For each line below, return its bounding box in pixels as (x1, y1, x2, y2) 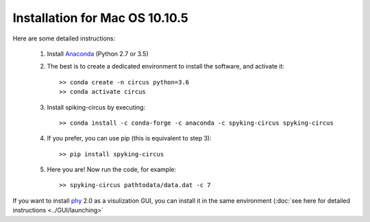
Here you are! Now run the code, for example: (47, 165, 176, 174)
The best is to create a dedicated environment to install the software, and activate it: (47, 62, 284, 71)
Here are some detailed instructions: (12, 34, 116, 42)
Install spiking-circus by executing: (47, 103, 145, 111)
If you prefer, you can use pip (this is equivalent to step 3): (47, 134, 212, 143)
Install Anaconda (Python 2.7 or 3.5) (47, 49, 149, 58)
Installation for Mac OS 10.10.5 (12, 10, 188, 25)
